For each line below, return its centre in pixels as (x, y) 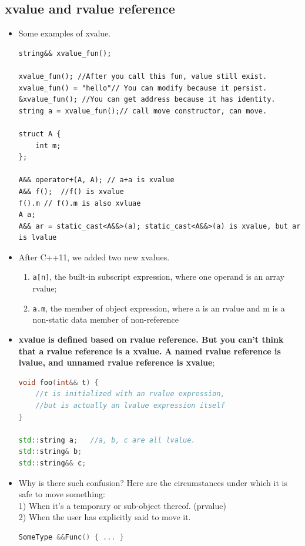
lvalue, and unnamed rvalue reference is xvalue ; (117, 362)
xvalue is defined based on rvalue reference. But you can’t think (151, 339)
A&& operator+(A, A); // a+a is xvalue (96, 180)
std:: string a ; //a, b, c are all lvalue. (107, 440)
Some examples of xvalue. (65, 33)
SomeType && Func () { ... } (71, 537)
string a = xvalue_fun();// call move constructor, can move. (143, 111)
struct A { (40, 134)
